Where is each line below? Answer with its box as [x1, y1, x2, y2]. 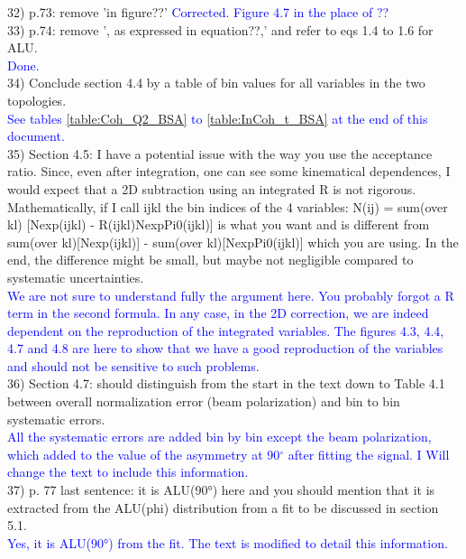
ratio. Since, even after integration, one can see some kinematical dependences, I [7, 162, 451, 181]
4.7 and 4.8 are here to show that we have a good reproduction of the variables [7, 339, 443, 358]
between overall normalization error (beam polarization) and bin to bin [7, 392, 400, 411]
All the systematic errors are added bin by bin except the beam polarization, [7, 427, 432, 446]
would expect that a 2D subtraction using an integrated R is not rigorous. [7, 179, 416, 198]
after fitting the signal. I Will [288, 444, 450, 463]
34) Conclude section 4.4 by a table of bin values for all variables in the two [7, 73, 425, 92]
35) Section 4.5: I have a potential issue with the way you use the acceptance [7, 144, 433, 163]
